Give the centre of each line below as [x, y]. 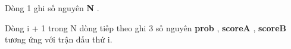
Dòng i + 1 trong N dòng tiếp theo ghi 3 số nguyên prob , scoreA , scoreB [145, 27]
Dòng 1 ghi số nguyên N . [52, 8]
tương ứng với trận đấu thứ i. [59, 39]
